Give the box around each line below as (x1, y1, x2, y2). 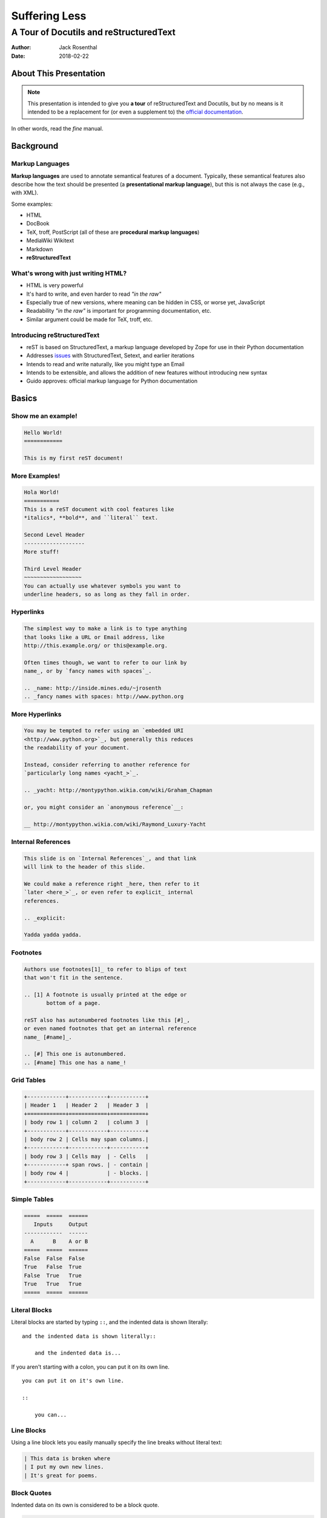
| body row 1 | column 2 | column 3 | (24, 1119, 149, 1126)
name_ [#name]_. (24, 1033, 73, 1041)
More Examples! (11, 471, 61, 480)
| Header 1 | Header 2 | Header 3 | (24, 1102, 149, 1109)
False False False (24, 1254, 85, 1262)
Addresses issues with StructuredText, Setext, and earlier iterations (26, 352, 195, 359)
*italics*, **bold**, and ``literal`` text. (24, 514, 159, 522)
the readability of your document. (24, 744, 130, 751)
